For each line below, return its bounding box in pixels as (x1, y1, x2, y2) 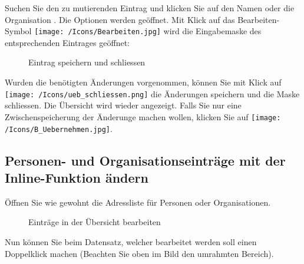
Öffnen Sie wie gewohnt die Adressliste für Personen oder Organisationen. (5, 196, 271, 208)
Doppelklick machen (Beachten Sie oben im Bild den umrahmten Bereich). (5, 247, 274, 259)
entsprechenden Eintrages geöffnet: (5, 36, 130, 48)
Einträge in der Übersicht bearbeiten (28, 216, 161, 228)
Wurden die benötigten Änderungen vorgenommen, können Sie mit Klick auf (5, 76, 282, 88)
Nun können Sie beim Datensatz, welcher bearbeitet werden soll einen (5, 235, 257, 247)
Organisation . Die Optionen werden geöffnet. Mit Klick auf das (5, 13, 235, 25)
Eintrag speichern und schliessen (28, 56, 146, 68)
